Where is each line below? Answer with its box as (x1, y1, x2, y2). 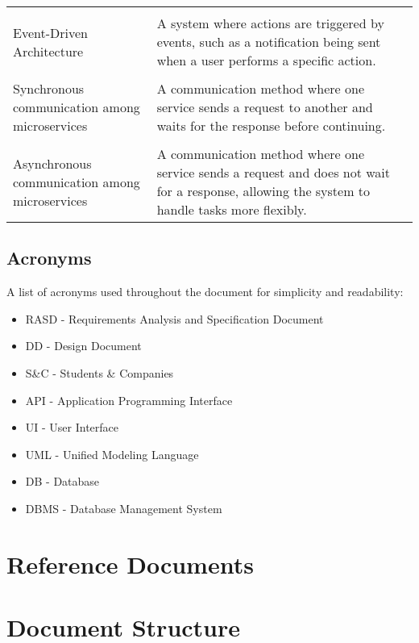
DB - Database (25, 473, 100, 490)
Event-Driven (13, 23, 88, 42)
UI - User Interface (25, 419, 119, 436)
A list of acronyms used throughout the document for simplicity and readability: (6, 283, 404, 300)
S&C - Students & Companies (25, 364, 174, 381)
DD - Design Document (25, 337, 142, 354)
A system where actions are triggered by (156, 14, 384, 32)
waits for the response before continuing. (156, 116, 386, 135)
